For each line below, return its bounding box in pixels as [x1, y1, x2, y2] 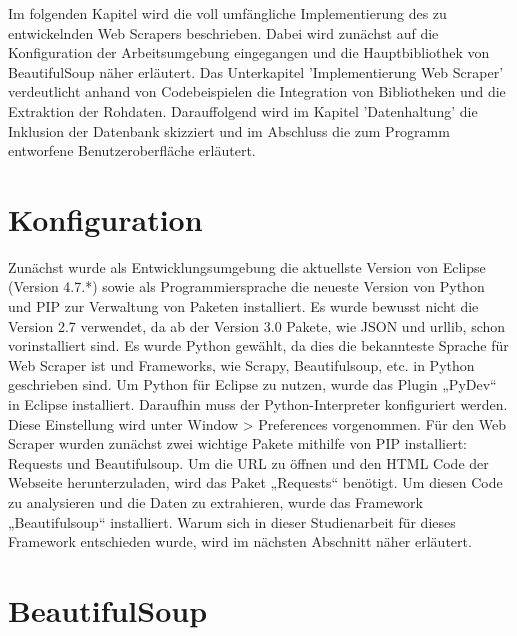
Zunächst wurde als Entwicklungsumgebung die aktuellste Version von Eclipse [8, 256, 486, 277]
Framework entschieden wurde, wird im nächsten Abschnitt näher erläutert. [8, 531, 472, 552]
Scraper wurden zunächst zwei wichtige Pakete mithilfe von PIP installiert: [8, 433, 468, 454]
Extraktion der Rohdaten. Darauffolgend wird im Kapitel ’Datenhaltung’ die [8, 100, 478, 121]
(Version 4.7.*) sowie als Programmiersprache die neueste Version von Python [8, 276, 485, 297]
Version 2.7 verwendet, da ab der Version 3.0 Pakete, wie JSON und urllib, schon [8, 315, 506, 336]
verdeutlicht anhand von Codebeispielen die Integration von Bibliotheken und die [8, 81, 506, 102]
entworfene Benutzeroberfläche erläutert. [8, 140, 256, 161]
